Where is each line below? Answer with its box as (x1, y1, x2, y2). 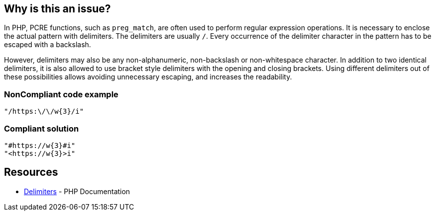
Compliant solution (4, 123, 79, 134)
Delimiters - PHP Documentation (24, 187, 130, 196)
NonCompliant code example (4, 89, 118, 99)
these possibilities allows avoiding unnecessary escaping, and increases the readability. (4, 72, 292, 81)
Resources (4, 166, 58, 179)
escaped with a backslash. (4, 40, 91, 49)
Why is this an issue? (4, 2, 111, 15)
